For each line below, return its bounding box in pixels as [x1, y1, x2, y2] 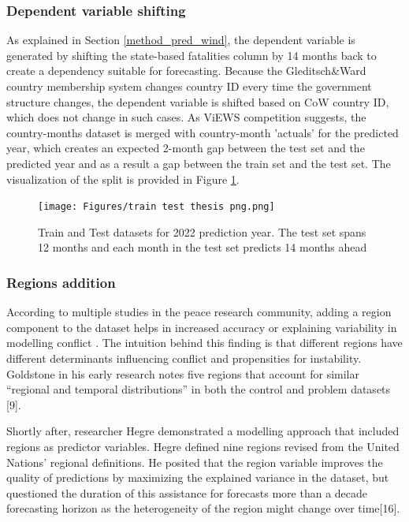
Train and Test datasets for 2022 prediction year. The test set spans [38, 223, 366, 240]
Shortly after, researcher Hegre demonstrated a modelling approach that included [6, 423, 400, 439]
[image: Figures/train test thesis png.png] [38, 201, 275, 213]
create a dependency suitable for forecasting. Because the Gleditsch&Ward [6, 62, 366, 79]
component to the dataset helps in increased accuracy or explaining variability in [6, 319, 397, 335]
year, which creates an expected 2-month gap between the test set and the [6, 140, 365, 156]
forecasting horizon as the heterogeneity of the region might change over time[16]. [6, 500, 400, 516]
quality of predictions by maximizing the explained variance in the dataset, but [6, 469, 389, 486]
